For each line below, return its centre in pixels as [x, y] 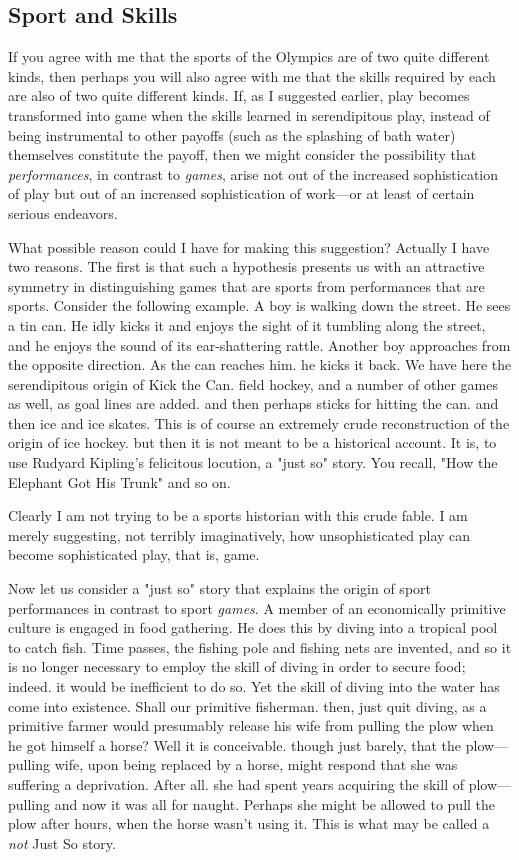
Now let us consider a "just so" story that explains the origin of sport [219, 588]
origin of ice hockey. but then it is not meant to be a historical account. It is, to [252, 442]
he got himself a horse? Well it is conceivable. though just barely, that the [235, 744]
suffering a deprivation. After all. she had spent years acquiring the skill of [236, 783]
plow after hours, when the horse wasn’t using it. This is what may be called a [249, 823]
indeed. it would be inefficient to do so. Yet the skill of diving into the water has [254, 686]
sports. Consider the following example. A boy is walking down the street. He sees [259, 305]
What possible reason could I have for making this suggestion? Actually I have [249, 246]
